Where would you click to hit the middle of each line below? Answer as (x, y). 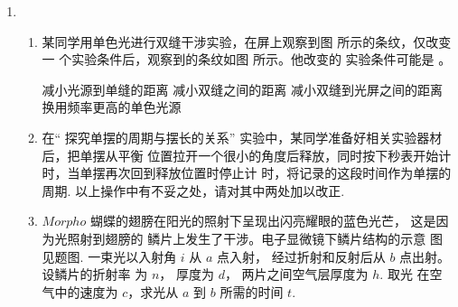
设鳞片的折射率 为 (95, 274)
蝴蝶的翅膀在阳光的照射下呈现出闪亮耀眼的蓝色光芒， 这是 (263, 221)
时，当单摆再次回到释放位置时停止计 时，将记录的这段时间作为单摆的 (247, 173)
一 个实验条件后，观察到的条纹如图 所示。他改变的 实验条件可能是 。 (247, 59)
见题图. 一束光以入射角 (109, 256)
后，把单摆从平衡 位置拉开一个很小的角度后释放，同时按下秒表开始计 (247, 155)
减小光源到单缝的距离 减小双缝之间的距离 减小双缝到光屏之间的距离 (242, 89)
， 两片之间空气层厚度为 (296, 274)
